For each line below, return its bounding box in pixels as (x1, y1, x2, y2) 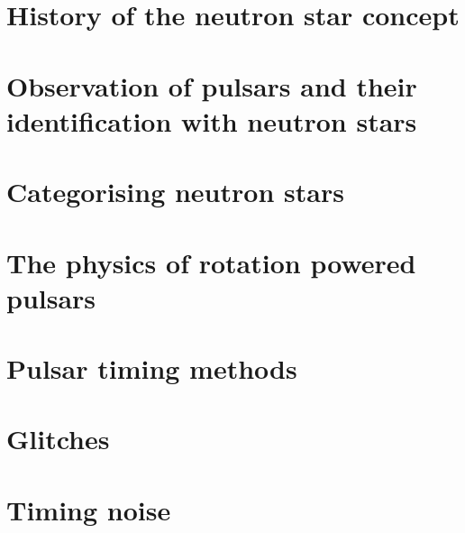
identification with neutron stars (6, 102, 417, 139)
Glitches (6, 420, 110, 457)
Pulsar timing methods (6, 350, 297, 387)
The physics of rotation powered (6, 244, 416, 280)
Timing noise (6, 491, 171, 528)
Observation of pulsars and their (6, 67, 417, 104)
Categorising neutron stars (6, 173, 344, 210)
